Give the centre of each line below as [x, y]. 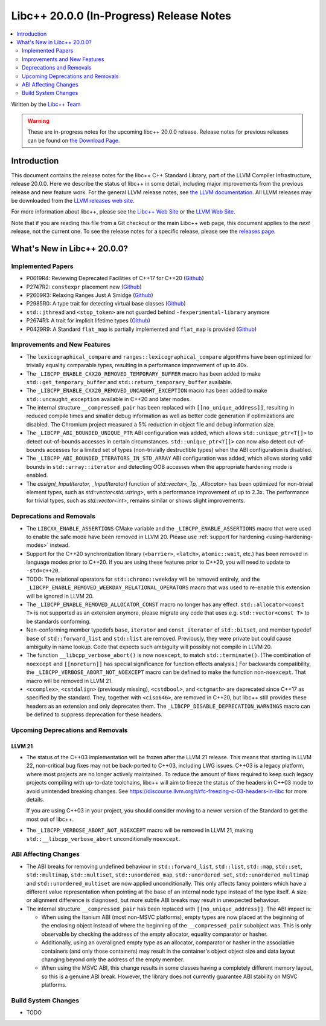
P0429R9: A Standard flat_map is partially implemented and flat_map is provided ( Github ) [142, 329]
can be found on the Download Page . [74, 140]
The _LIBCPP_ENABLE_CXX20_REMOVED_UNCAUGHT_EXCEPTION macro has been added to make [147, 391]
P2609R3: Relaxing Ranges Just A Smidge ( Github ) [90, 295]
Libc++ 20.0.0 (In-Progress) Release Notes [121, 16]
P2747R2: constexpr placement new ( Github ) [84, 287]
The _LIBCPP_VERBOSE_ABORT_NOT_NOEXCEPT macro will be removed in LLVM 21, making [140, 830]
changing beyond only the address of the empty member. [113, 959]
